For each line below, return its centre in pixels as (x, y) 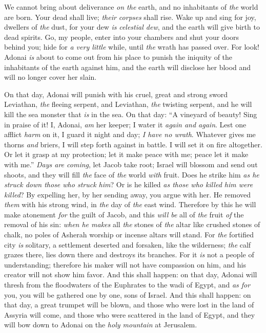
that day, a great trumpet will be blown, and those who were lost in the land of (129, 305)
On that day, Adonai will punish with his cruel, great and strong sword (116, 94)
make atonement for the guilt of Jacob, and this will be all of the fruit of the (124, 214)
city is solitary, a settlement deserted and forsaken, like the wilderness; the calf (128, 244)
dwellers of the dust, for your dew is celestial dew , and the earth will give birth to (132, 27)
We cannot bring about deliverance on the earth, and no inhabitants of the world (131, 7)
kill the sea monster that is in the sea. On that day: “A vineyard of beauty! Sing (131, 114)
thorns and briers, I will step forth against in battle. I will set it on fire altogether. (133, 144)
